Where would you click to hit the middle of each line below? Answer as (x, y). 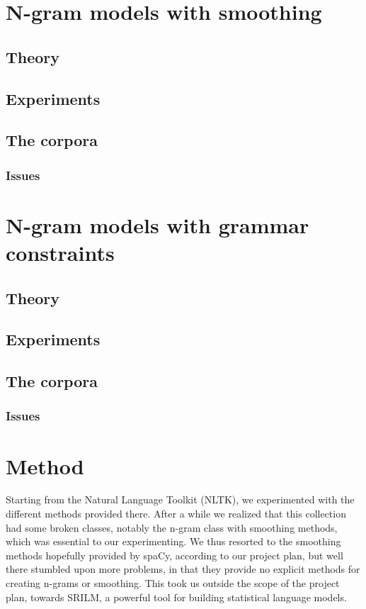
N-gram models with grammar (158, 224)
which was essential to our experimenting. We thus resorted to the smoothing (173, 541)
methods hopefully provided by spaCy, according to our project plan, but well (175, 555)
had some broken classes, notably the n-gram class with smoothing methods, (172, 527)
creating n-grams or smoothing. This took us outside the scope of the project (173, 583)
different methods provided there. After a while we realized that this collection (176, 514)
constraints (60, 252)
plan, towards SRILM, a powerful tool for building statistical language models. (176, 597)
